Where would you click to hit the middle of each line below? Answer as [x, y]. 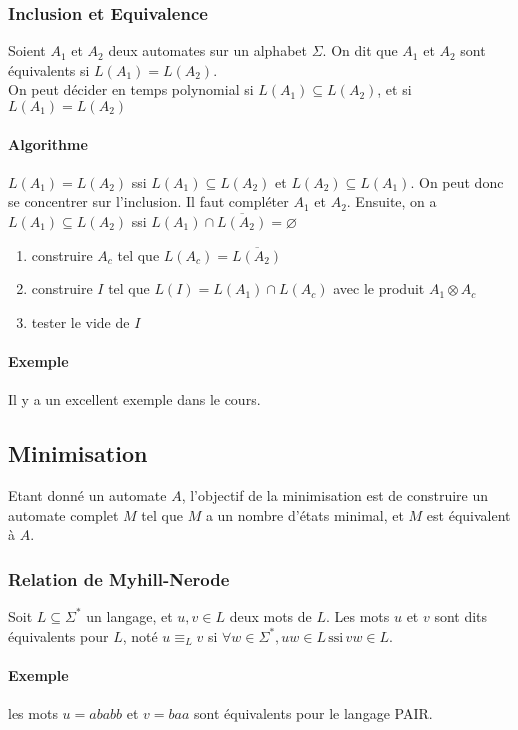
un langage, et [129, 615]
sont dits [461, 615]
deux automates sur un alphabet [207, 50]
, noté [140, 635]
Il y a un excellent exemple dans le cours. [134, 399]
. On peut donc [457, 181]
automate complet [63, 514]
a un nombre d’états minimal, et [304, 514]
